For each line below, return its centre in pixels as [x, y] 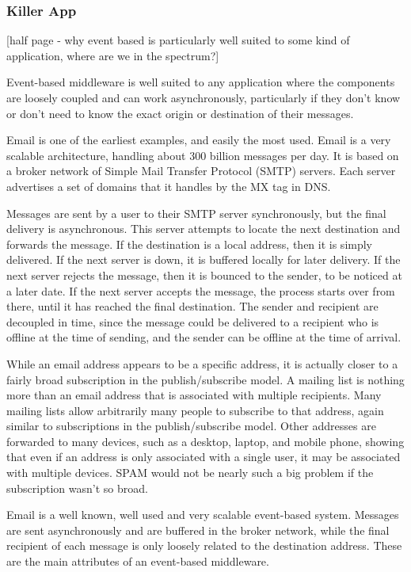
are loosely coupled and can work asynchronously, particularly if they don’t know [204, 97]
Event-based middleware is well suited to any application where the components [201, 82]
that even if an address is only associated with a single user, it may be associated [204, 457]
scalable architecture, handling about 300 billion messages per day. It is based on [203, 155]
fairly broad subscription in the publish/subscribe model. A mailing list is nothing [205, 379]
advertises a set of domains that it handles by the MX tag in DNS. [169, 186]
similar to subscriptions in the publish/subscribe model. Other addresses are [191, 426]
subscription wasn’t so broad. [77, 488]
